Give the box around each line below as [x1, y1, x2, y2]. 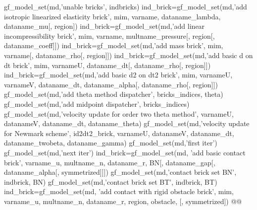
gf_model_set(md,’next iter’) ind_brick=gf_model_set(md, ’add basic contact [4, 147, 246, 157]
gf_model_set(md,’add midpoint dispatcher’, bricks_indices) [4, 98, 190, 109]
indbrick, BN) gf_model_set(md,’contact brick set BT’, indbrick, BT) [4, 176, 217, 187]
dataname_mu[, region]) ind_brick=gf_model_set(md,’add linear [4, 21, 205, 31]
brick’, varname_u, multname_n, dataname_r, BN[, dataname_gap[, [4, 157, 215, 167]
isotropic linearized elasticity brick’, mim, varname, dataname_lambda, [4, 11, 221, 21]
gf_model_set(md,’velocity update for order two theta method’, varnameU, [4, 108, 234, 119]
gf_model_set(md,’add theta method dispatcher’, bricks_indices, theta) [4, 89, 223, 99]
